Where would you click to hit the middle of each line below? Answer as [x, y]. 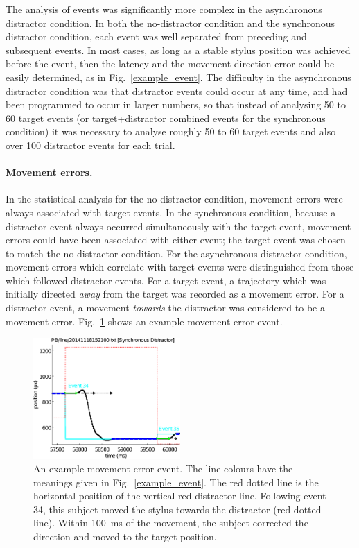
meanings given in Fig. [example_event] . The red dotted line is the [176, 482]
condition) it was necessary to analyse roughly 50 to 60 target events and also [171, 131]
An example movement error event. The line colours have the [163, 468]
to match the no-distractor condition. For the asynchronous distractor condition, [176, 253]
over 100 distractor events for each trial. [90, 145]
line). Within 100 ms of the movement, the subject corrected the [171, 523]
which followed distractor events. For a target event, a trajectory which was [166, 280]
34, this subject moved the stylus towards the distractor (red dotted [177, 509]
